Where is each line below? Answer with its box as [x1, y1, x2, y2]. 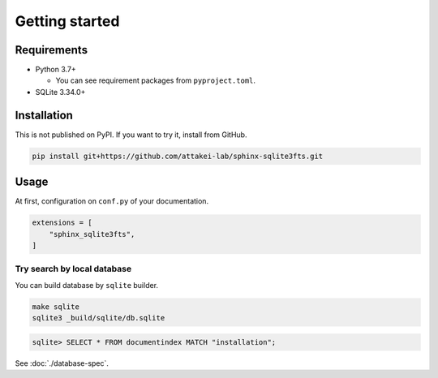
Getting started [15, 12, 120, 30]
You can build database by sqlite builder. [15, 280, 158, 290]
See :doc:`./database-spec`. [15, 358, 109, 368]
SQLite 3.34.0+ [35, 87, 86, 97]
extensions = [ [32, 218, 92, 227]
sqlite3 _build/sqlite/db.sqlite [32, 313, 165, 323]
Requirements [15, 43, 88, 57]
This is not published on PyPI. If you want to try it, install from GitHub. [15, 130, 247, 140]
